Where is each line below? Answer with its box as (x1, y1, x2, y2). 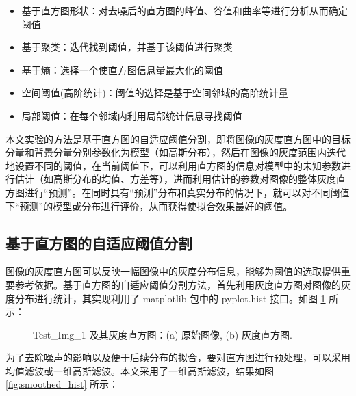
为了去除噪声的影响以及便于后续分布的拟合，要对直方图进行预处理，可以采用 (5, 350, 351, 365)
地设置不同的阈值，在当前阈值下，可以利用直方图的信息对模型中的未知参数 (5, 158, 341, 172)
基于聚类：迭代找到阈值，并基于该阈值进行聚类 (21, 40, 233, 54)
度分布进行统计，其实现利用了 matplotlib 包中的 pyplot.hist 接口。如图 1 (5, 291, 326, 305)
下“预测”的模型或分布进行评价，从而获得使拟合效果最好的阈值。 (5, 198, 293, 213)
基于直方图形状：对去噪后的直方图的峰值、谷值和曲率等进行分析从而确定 (21, 3, 348, 17)
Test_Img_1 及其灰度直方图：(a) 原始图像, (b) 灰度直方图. (33, 327, 292, 341)
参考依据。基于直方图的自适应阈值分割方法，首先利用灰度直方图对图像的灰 (14, 277, 351, 291)
